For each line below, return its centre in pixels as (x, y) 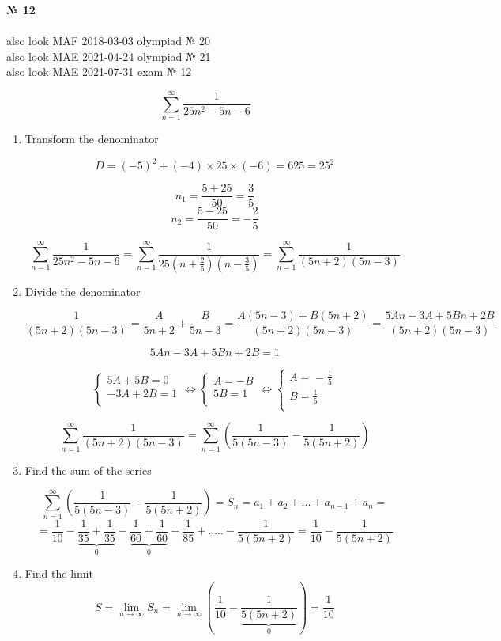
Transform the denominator (92, 139)
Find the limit (59, 573)
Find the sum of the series (88, 470)
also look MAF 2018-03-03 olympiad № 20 (109, 41)
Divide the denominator (83, 291)
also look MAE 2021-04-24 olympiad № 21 (109, 56)
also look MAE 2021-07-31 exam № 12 (99, 72)
